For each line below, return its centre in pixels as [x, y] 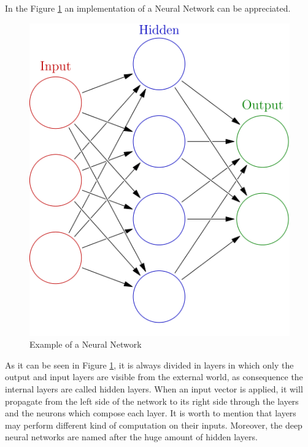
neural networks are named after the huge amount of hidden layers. [131, 437]
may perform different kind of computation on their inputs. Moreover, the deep [154, 425]
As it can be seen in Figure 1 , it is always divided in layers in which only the [149, 365]
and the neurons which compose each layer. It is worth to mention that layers [151, 413]
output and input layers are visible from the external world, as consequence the [154, 377]
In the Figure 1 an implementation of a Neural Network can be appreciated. [148, 8]
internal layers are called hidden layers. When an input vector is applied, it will [154, 388]
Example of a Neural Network [86, 344]
